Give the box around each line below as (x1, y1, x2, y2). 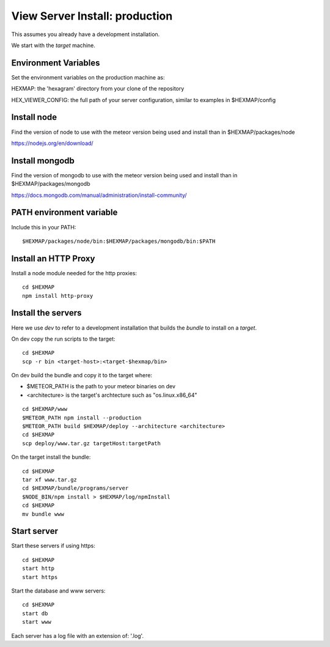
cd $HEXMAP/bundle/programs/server (22, 485, 129, 492)
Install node (11, 112, 57, 122)
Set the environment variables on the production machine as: (11, 73, 165, 81)
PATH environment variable (11, 207, 118, 218)
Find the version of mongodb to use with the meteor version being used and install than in (11, 171, 238, 179)
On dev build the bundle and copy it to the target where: (11, 372, 153, 379)
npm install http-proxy (22, 292, 94, 299)
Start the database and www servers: (11, 587, 106, 594)
